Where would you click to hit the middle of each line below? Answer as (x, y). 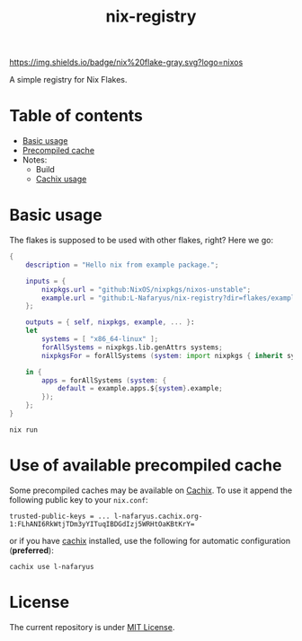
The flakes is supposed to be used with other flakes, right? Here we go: (142, 241)
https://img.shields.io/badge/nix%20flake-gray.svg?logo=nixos (126, 62)
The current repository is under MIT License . (92, 627)
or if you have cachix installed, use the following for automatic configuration (150, 540)
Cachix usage (61, 179)
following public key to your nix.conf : (79, 499)
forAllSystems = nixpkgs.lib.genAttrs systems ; (132, 347)
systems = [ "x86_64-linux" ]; (100, 339)
